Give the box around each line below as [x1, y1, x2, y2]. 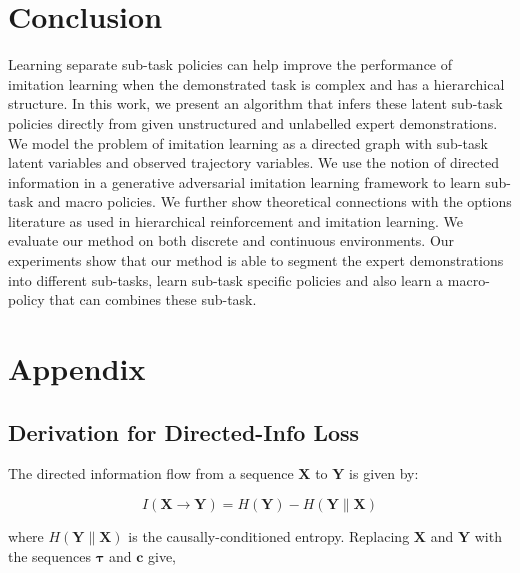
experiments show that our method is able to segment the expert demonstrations [8, 250, 504, 271]
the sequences [8, 545, 91, 566]
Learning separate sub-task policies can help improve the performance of [8, 54, 453, 75]
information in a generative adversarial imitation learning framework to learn [8, 171, 481, 192]
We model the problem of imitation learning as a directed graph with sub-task [8, 132, 488, 153]
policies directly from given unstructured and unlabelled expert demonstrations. [8, 112, 498, 133]
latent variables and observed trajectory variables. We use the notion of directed [8, 152, 499, 173]
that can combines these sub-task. [49, 289, 257, 310]
